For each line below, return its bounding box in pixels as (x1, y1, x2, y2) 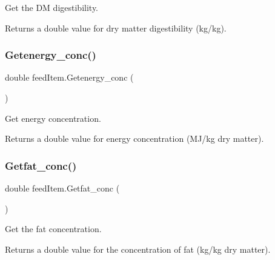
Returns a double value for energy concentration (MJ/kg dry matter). (5, 132, 264, 145)
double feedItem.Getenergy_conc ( (5, 71, 134, 84)
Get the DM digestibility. (5, 1, 98, 13)
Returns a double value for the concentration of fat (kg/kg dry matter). (5, 242, 271, 255)
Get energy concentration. (5, 112, 101, 124)
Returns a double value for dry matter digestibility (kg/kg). (5, 21, 227, 34)
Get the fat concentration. (5, 222, 102, 235)
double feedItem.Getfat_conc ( (5, 182, 120, 194)
